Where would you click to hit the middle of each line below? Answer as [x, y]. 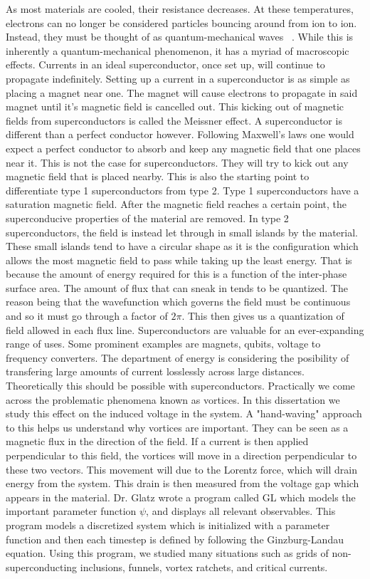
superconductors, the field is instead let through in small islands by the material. [182, 232]
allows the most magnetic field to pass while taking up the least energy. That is [179, 260]
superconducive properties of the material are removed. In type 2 [147, 218]
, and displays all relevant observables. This [241, 511]
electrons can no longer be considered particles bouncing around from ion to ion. [181, 22]
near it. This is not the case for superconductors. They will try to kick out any [177, 162]
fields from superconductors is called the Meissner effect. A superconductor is [174, 120]
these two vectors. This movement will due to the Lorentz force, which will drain [182, 469]
